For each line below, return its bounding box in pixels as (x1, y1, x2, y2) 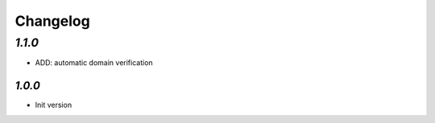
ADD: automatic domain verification (35, 58, 153, 68)
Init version (35, 100, 72, 110)
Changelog (14, 12, 90, 30)
